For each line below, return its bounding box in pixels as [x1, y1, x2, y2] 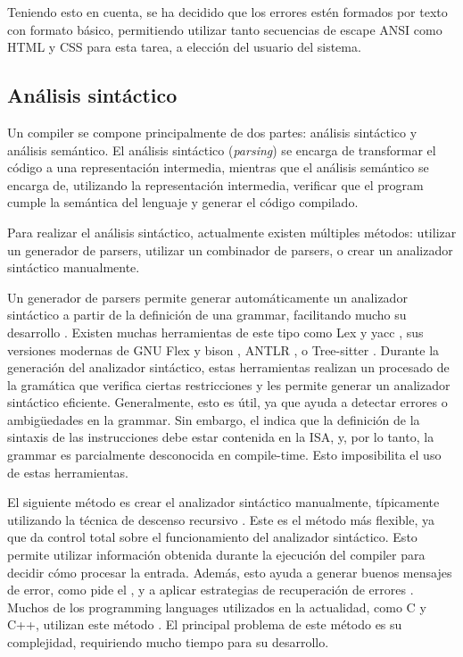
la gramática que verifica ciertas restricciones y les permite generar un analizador [7, 375, 451, 394]
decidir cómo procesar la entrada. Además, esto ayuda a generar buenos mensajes [7, 562, 452, 581]
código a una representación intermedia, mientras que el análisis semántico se [7, 158, 429, 177]
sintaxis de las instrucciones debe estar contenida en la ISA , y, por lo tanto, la [7, 428, 434, 446]
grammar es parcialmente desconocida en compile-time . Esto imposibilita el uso [7, 445, 442, 464]
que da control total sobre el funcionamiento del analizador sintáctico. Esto [7, 528, 418, 546]
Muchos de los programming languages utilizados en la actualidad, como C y [7, 597, 426, 616]
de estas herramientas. [7, 462, 129, 481]
